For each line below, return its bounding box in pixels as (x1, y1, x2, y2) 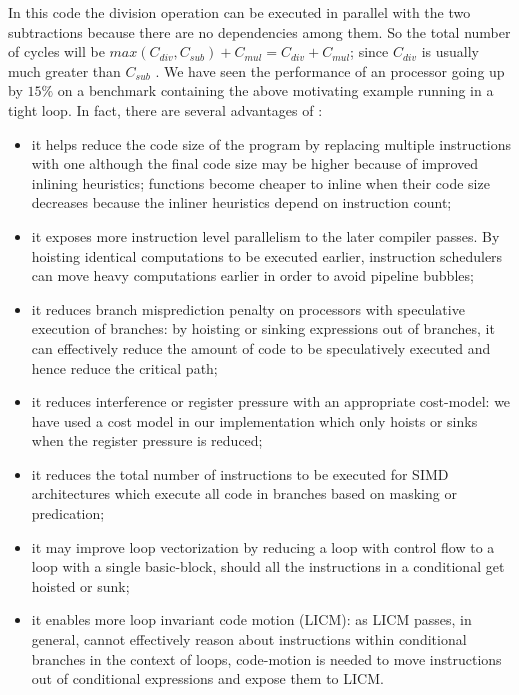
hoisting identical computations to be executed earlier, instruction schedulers (31, 245, 503, 266)
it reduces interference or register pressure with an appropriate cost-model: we (31, 391, 511, 412)
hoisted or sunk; (31, 575, 130, 596)
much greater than (8, 60, 121, 81)
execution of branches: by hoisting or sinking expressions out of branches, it (31, 318, 495, 339)
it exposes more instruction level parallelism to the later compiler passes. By (31, 225, 500, 246)
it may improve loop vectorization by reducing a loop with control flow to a (31, 536, 495, 557)
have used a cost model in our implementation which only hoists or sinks (31, 410, 478, 431)
